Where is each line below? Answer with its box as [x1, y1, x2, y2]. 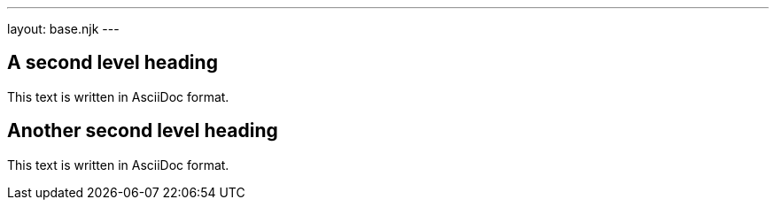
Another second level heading [7, 119, 278, 142]
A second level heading [7, 51, 218, 74]
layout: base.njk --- [7, 21, 120, 36]
